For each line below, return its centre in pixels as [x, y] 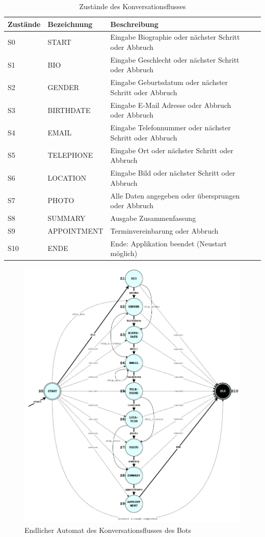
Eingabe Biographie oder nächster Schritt [175, 37]
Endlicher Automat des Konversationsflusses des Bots [108, 530]
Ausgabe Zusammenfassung [153, 218]
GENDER [63, 87]
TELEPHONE [70, 155]
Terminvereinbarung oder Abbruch [164, 230]
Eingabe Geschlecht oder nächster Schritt [175, 59]
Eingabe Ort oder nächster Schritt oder [172, 150]
